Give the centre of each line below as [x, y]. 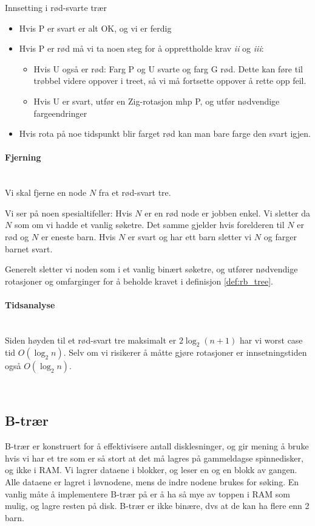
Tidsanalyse [30, 304]
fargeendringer [60, 113]
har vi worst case [271, 340]
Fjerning [23, 157]
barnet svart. [29, 248]
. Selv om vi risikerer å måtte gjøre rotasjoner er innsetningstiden [185, 352]
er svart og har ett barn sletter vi [190, 236]
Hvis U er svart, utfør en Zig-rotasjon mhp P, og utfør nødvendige [157, 101]
